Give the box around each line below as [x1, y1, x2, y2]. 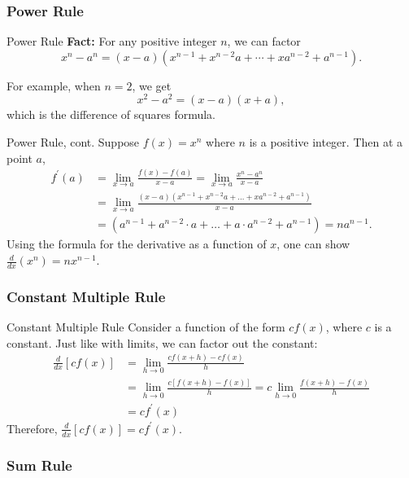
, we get [132, 77, 172, 94]
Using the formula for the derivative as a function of [7, 235, 267, 252]
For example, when [7, 77, 101, 94]
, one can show [276, 235, 350, 252]
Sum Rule [7, 454, 72, 475]
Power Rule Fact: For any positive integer [7, 33, 217, 50]
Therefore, [7, 419, 58, 436]
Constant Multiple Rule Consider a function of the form [7, 318, 285, 335]
